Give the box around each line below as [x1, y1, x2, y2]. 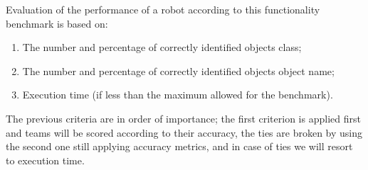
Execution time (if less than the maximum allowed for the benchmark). [22, 87, 333, 102]
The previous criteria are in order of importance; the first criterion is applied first [6, 110, 361, 125]
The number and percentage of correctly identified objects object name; [22, 63, 335, 78]
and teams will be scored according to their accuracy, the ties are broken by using [6, 125, 363, 140]
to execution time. [6, 152, 85, 167]
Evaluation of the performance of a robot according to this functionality [6, 2, 320, 16]
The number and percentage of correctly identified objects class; [22, 40, 302, 55]
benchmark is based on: [6, 16, 108, 30]
